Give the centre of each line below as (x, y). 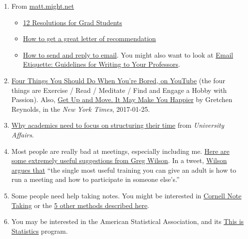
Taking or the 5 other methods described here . (80, 205)
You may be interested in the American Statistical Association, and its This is (128, 221)
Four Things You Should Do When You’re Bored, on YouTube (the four (118, 80)
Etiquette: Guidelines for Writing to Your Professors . (101, 64)
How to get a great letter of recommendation (89, 38)
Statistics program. (39, 231)
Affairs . (23, 134)
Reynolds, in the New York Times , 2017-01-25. (81, 109)
